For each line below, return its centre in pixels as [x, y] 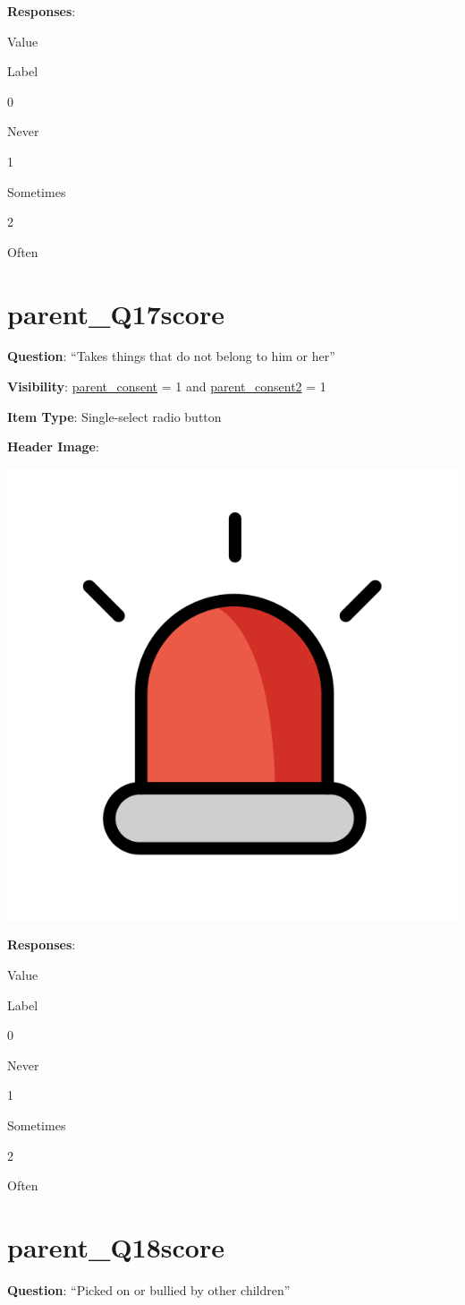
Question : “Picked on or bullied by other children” [149, 1289]
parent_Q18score [116, 1246]
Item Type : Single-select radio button [114, 416]
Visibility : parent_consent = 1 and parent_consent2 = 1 [167, 386]
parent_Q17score [116, 313]
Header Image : [53, 446]
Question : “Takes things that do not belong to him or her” [171, 356]
